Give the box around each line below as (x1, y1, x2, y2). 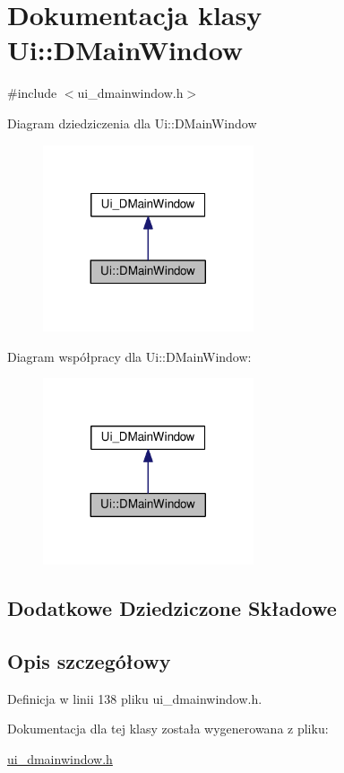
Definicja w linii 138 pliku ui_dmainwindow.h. (7, 689, 262, 707)
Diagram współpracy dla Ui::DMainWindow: (7, 347, 252, 365)
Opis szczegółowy (7, 647, 171, 675)
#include (7, 83, 57, 102)
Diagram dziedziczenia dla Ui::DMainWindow (7, 113, 257, 132)
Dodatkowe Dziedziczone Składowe (7, 594, 337, 622)
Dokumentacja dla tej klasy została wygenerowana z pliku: (7, 719, 329, 738)
